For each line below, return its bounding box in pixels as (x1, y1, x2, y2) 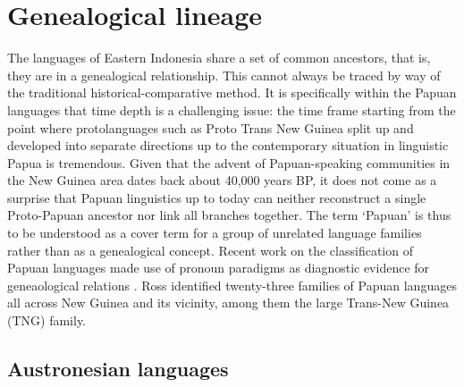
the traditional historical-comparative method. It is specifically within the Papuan (7, 83, 457, 102)
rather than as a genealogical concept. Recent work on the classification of (7, 240, 413, 259)
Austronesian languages (7, 355, 229, 383)
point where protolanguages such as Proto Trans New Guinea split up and (7, 118, 414, 137)
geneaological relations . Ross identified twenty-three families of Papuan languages (7, 275, 457, 294)
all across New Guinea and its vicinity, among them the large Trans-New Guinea (7, 293, 450, 312)
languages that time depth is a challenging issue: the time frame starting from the (7, 100, 456, 119)
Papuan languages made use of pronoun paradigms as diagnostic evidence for (7, 258, 430, 277)
